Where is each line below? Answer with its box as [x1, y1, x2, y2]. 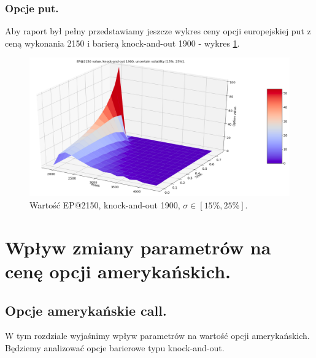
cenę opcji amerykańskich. [5, 259, 231, 284]
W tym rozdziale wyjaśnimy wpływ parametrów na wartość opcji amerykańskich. [5, 329, 310, 342]
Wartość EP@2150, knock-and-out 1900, [29, 199, 180, 211]
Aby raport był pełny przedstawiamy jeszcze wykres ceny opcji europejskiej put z [5, 25, 311, 37]
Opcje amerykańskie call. [5, 300, 167, 319]
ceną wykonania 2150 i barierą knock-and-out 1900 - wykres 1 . [5, 36, 240, 49]
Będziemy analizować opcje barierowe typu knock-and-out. [5, 341, 225, 354]
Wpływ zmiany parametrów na [5, 234, 271, 259]
